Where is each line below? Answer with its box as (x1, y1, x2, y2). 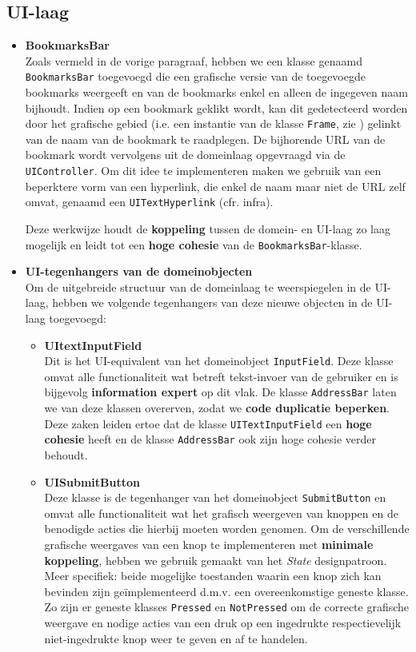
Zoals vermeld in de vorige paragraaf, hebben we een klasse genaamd (25, 52, 362, 69)
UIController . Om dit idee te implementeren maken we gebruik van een (25, 162, 382, 179)
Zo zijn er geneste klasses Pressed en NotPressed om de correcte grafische (44, 598, 410, 615)
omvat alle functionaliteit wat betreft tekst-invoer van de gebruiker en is (44, 368, 398, 384)
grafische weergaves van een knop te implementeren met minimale (44, 536, 374, 553)
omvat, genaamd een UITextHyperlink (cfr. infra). (25, 193, 274, 210)
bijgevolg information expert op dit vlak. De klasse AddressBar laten (44, 384, 397, 400)
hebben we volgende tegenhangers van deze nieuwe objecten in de (52, 294, 373, 311)
